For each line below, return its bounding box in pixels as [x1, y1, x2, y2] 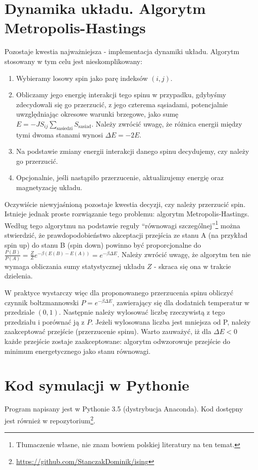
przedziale [4, 307, 35, 317]
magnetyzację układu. [16, 182, 82, 193]
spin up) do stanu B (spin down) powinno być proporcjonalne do [4, 239, 201, 250]
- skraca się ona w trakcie [154, 261, 231, 271]
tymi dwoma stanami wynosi [16, 129, 103, 139]
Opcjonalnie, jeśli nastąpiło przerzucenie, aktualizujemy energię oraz [16, 172, 224, 183]
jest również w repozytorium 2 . [4, 413, 96, 425]
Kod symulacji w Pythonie [4, 375, 189, 395]
